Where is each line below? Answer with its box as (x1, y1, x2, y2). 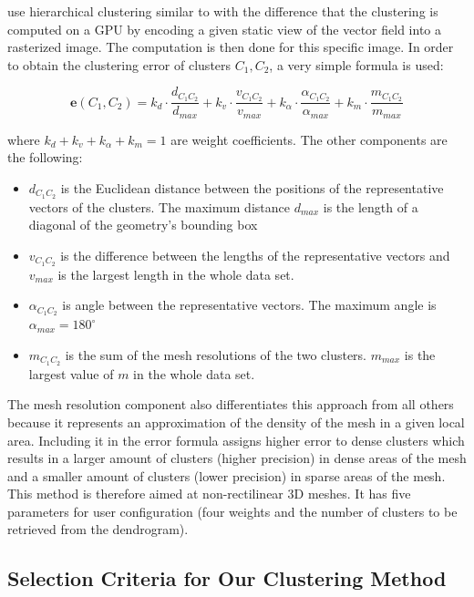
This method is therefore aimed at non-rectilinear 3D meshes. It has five (7, 484, 411, 503)
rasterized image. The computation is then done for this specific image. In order (7, 37, 454, 57)
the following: (7, 148, 83, 167)
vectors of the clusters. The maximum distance (28, 197, 290, 216)
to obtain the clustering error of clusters (7, 55, 232, 74)
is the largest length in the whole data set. (57, 264, 294, 283)
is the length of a (323, 197, 418, 216)
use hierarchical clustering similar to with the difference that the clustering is (7, 2, 438, 20)
